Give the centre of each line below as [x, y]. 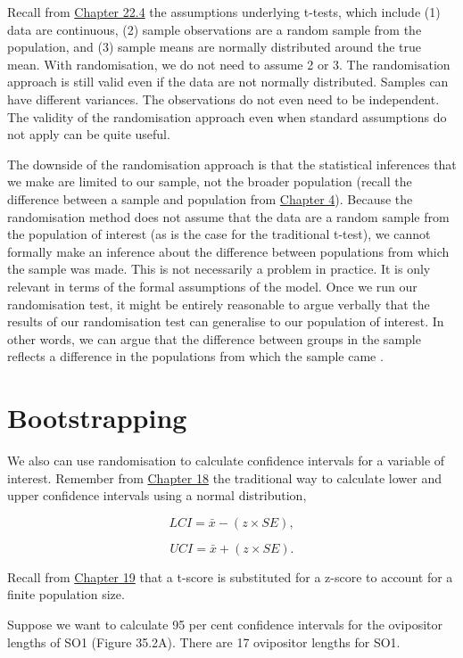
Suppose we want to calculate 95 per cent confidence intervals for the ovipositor [225, 624]
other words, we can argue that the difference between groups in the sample [214, 338]
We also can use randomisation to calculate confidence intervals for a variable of [226, 460]
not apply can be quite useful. [89, 134]
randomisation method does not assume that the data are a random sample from [228, 216]
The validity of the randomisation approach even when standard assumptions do [227, 116]
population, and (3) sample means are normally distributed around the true [215, 47]
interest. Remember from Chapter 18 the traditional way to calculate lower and [224, 477]
